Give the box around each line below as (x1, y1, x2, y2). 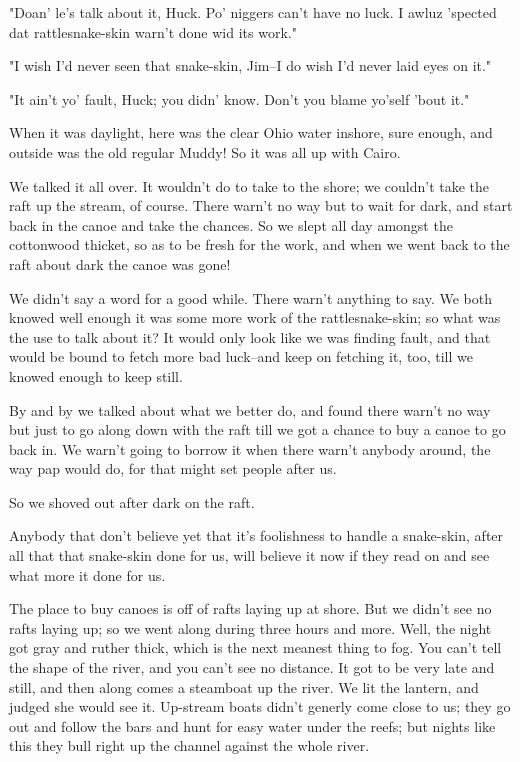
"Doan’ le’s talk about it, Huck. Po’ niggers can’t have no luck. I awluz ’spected (9, 2, 497, 22)
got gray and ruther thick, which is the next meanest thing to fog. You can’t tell (9, 637, 502, 658)
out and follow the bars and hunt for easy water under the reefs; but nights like (9, 715, 496, 736)
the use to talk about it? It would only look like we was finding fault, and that (9, 326, 491, 347)
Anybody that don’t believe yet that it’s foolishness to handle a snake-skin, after (9, 525, 504, 546)
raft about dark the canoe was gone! (9, 253, 231, 274)
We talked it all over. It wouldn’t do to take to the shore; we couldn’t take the (9, 175, 490, 196)
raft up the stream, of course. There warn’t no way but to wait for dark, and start (9, 195, 513, 216)
